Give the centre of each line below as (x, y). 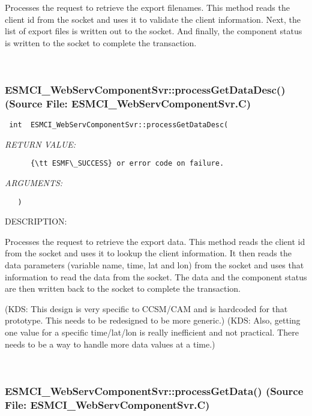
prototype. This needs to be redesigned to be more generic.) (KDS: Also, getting (153, 320)
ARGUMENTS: (34, 183)
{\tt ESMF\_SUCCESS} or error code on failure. (127, 164)
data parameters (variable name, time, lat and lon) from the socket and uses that (154, 265)
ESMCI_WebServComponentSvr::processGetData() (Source (154, 390)
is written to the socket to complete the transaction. (101, 42)
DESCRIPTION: (36, 221)
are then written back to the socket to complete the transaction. (123, 288)
